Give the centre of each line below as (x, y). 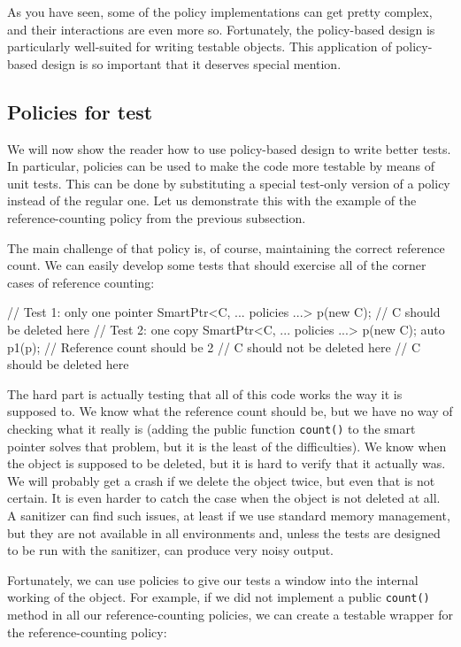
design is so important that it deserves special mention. (191, 63)
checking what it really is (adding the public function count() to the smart (211, 428)
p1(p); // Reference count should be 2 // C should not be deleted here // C (214, 347)
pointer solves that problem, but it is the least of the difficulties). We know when (227, 446)
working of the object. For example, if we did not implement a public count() (219, 597)
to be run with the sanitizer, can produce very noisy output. (171, 550)
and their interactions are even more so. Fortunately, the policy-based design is (221, 29)
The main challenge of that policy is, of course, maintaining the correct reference (226, 247)
